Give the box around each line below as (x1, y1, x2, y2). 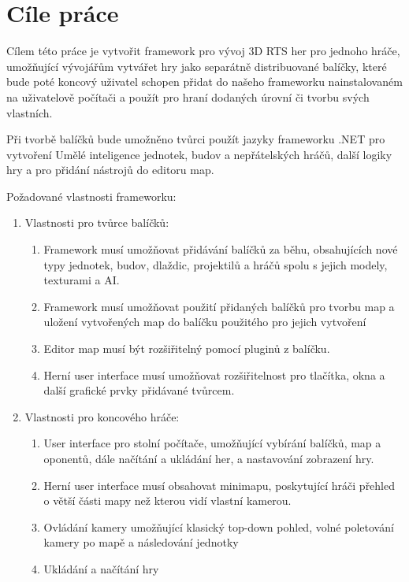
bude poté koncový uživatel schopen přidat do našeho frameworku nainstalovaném (6, 73, 403, 90)
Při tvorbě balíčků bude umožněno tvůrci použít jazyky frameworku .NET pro (6, 131, 385, 147)
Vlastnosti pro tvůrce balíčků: (24, 214, 169, 231)
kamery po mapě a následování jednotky (43, 534, 239, 550)
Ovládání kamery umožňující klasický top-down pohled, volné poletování (43, 518, 394, 535)
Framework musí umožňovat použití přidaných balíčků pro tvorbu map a (43, 298, 395, 314)
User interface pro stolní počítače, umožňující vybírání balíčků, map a (43, 435, 381, 451)
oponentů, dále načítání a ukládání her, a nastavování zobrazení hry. (43, 450, 374, 466)
